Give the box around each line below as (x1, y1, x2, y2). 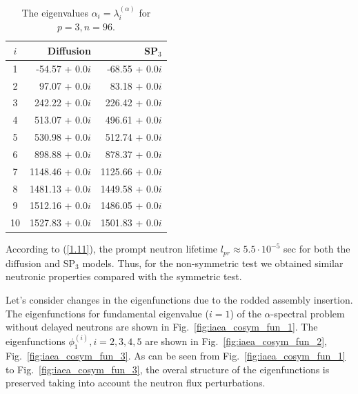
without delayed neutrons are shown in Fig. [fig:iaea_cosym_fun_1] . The (6, 319, 318, 334)
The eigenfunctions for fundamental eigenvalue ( (6, 306, 209, 320)
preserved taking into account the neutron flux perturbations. (6, 375, 266, 390)
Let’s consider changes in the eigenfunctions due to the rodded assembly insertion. (6, 293, 353, 306)
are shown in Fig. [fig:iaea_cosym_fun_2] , (145, 334, 327, 348)
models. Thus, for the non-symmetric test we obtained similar (82, 255, 344, 270)
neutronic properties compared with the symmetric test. (6, 269, 242, 284)
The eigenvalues (21, 5, 88, 19)
